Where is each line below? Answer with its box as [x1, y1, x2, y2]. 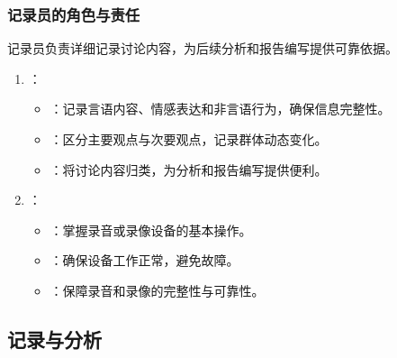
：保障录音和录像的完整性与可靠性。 [50, 280, 265, 299]
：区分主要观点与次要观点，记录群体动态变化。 [50, 130, 328, 148]
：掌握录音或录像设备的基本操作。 [50, 220, 252, 239]
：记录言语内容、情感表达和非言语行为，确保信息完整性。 [50, 99, 391, 118]
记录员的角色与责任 [7, 3, 140, 25]
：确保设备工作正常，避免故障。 [50, 251, 239, 270]
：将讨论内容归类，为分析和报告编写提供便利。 [50, 160, 328, 179]
